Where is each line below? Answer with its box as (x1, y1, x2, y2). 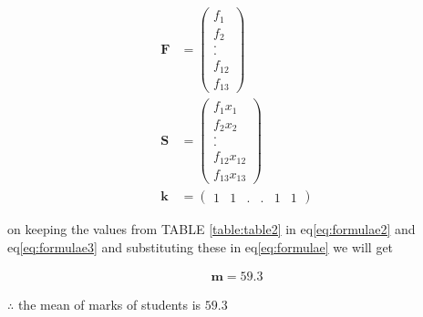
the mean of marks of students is (17, 295, 201, 314)
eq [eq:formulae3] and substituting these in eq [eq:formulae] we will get (7, 237, 394, 256)
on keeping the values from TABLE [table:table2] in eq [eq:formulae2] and (7, 220, 416, 239)
